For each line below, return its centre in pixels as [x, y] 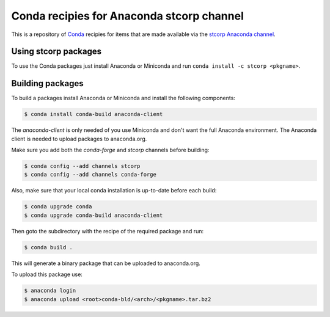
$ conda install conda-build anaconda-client [94, 114]
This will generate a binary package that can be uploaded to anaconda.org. [106, 263]
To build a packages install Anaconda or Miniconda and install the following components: [123, 98]
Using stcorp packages [57, 52]
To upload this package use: [47, 274]
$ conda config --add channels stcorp [82, 166]
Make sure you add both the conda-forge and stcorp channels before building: [110, 150]
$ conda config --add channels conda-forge [90, 175]
